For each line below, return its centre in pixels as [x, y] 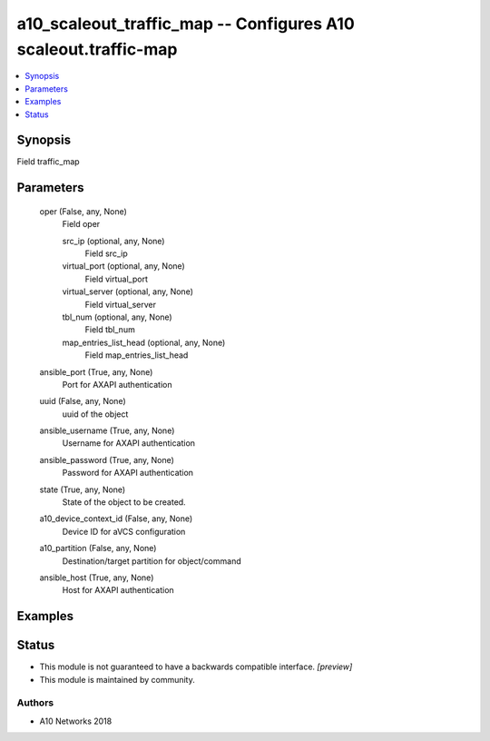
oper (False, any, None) [83, 211]
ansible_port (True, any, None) [96, 371]
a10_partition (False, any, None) [98, 548]
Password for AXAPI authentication [128, 473]
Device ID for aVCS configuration [124, 531]
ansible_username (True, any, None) [107, 430]
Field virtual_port [117, 279]
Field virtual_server [121, 304]
